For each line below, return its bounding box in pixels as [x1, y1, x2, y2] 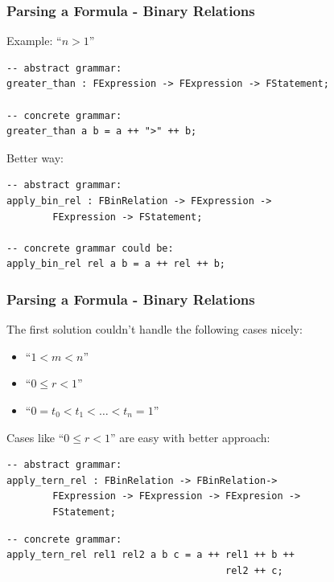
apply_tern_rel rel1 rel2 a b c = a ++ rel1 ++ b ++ [6, 549, 295, 561]
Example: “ [6, 32, 62, 49]
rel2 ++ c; [225, 564, 283, 576]
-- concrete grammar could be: [6, 242, 174, 254]
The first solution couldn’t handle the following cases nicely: [6, 321, 303, 338]
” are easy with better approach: [109, 428, 270, 445]
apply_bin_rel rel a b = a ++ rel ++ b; [6, 258, 226, 270]
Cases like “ [6, 428, 64, 445]
